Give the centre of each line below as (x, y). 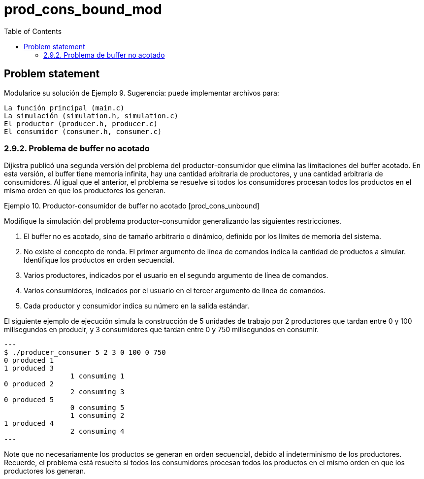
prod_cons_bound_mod (83, 9)
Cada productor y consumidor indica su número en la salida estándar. (136, 306)
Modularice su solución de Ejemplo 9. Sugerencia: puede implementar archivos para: (142, 93)
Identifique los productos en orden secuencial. (99, 260)
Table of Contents (33, 31)
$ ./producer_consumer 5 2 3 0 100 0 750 (85, 353)
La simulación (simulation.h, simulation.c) (91, 116)
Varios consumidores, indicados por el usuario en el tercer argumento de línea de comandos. (175, 291)
